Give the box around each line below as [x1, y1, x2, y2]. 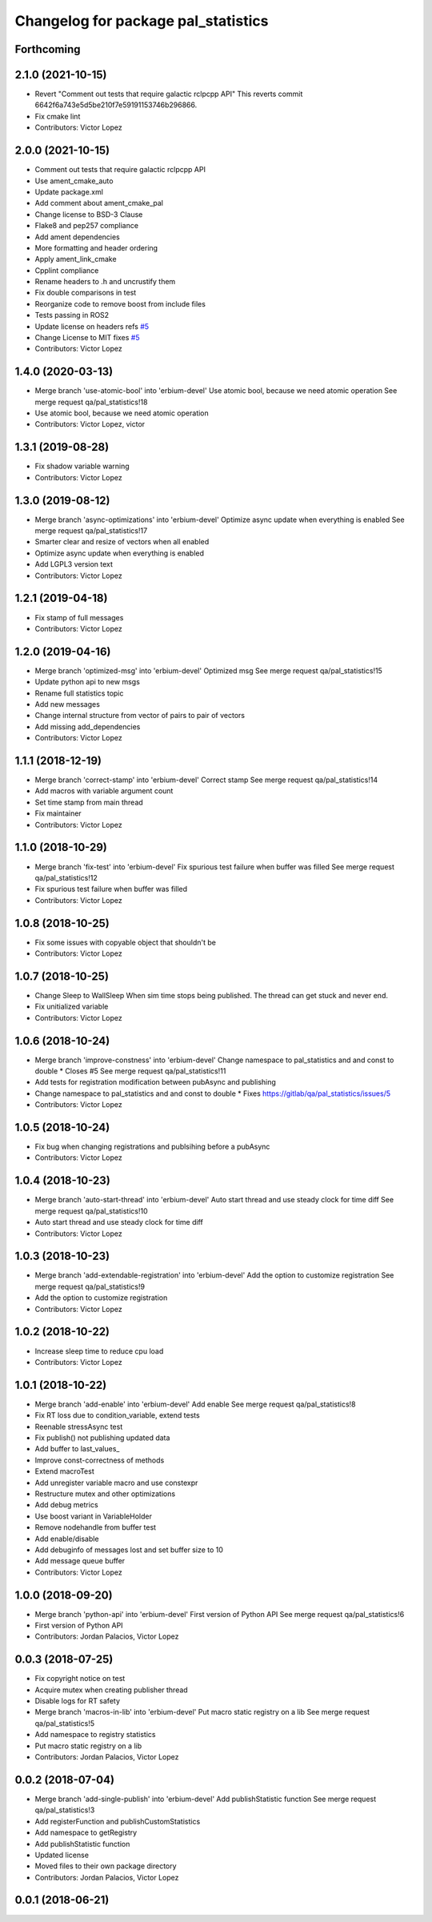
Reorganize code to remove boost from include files [34, 299, 206, 308]
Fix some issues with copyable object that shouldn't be [34, 937, 216, 947]
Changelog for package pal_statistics [14, 12, 269, 30]
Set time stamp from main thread [34, 797, 143, 807]
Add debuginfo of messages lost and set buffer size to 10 [34, 1545, 224, 1555]
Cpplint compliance [34, 265, 99, 275]
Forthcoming [14, 42, 81, 56]
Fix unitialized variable [34, 1001, 109, 1012]
